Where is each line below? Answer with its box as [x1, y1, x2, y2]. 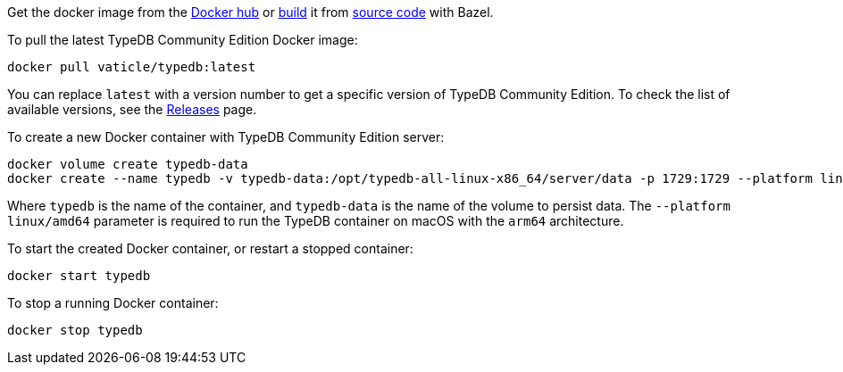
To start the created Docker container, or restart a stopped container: [7, 241, 413, 256]
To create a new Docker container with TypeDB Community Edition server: [7, 129, 445, 145]
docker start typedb [7, 269, 151, 283]
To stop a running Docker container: [7, 295, 219, 310]
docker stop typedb [7, 323, 143, 337]
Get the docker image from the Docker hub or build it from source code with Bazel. [7, 4, 494, 20]
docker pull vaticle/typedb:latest [7, 60, 256, 74]
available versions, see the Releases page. [7, 102, 257, 117]
